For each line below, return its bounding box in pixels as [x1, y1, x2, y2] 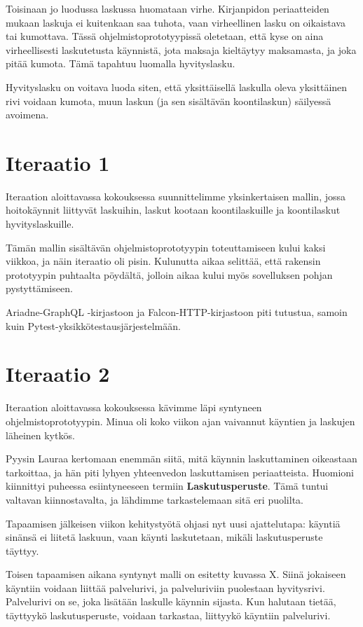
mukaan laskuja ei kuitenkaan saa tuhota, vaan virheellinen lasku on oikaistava [6, 15, 345, 29]
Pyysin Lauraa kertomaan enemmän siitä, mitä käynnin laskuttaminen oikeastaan [6, 451, 357, 466]
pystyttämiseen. [6, 281, 73, 296]
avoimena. [6, 107, 49, 122]
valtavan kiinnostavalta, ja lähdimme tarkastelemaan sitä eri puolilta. [6, 492, 303, 507]
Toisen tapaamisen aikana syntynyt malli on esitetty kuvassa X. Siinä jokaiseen [6, 567, 346, 581]
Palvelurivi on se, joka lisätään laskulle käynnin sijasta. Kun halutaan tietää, [6, 594, 336, 609]
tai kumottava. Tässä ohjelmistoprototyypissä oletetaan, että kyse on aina [6, 29, 324, 43]
